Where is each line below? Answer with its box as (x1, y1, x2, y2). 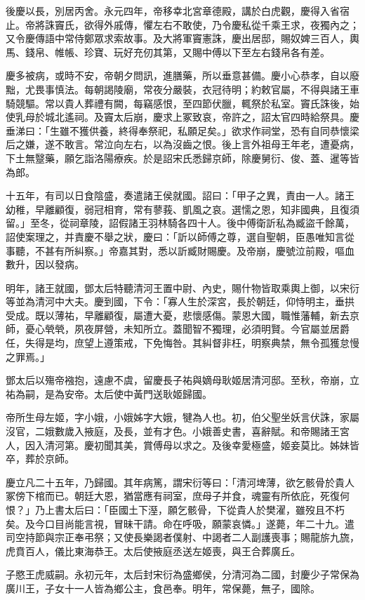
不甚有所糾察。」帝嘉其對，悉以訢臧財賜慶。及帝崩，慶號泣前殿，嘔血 (34, 243, 354, 258)
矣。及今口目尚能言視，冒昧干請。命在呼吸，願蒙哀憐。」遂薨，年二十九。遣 (6, 516, 354, 531)
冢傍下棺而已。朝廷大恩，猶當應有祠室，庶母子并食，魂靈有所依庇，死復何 (6, 488, 350, 503)
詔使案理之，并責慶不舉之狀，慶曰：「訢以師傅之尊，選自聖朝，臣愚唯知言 (6, 229, 345, 244)
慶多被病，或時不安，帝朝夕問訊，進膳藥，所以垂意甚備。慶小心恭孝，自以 (6, 68, 350, 83)
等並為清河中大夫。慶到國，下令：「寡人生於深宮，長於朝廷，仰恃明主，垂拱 (6, 294, 354, 309)
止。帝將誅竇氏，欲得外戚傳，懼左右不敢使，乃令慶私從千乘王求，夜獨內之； (6, 17, 359, 32)
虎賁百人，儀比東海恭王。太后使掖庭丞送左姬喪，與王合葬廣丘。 (6, 543, 300, 558)
